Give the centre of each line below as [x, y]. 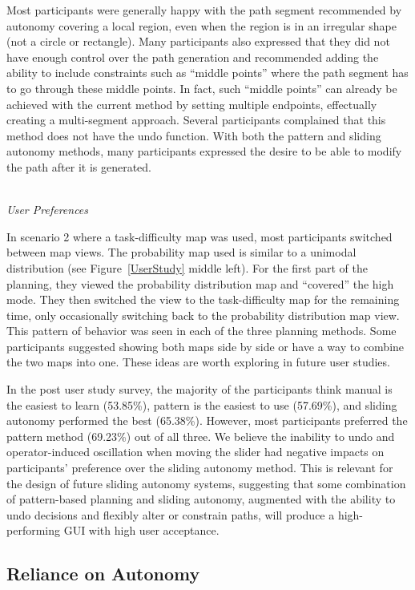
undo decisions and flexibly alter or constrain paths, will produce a [171, 514]
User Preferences [48, 210]
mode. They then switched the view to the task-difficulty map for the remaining [203, 299]
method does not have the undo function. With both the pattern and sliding [194, 135]
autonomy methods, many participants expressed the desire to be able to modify [204, 151]
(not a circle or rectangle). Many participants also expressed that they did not [198, 41]
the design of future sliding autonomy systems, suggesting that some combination [206, 483]
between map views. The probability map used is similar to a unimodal [181, 252]
